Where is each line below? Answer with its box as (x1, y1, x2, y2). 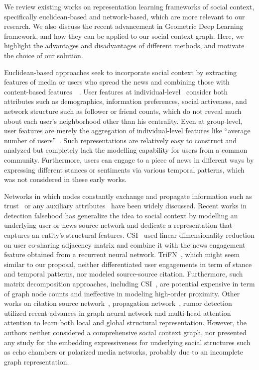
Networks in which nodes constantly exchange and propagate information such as (4, 190, 252, 201)
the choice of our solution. (4, 50, 83, 60)
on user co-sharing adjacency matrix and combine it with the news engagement (4, 239, 246, 250)
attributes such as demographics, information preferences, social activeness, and (4, 96, 247, 106)
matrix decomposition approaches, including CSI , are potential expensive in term (4, 278, 255, 289)
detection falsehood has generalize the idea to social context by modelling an (4, 210, 238, 220)
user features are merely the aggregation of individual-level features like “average (4, 125, 251, 136)
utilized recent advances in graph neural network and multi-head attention (4, 307, 231, 318)
